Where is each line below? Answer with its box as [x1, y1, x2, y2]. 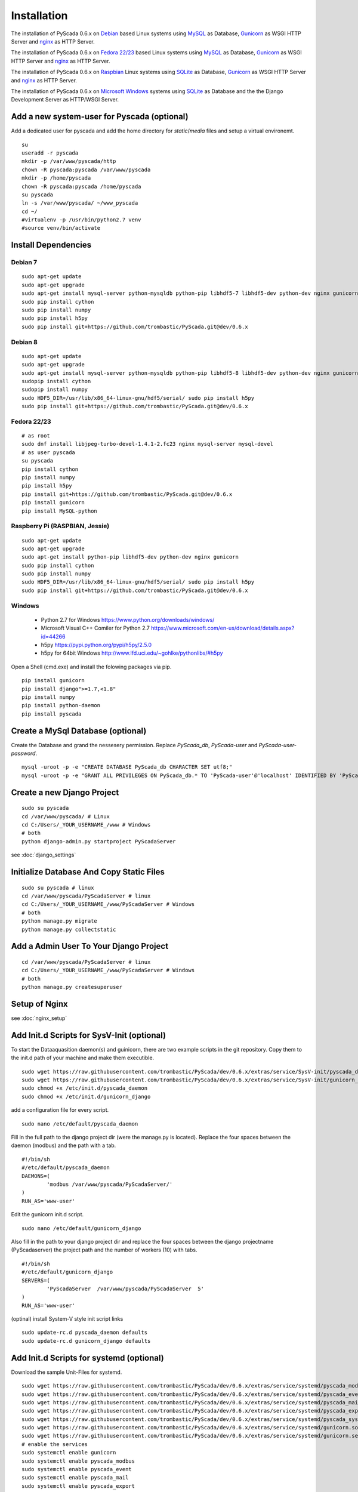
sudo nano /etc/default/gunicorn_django [21, 1225, 141, 1232]
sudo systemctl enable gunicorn [21, 1449, 116, 1456]
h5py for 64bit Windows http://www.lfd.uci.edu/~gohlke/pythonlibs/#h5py [41, 649, 223, 656]
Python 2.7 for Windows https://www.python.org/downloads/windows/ [41, 616, 215, 623]
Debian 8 [11, 338, 38, 346]
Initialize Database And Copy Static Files [11, 867, 165, 877]
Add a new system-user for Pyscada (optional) [11, 112, 189, 122]
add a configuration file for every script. [11, 1106, 109, 1114]
